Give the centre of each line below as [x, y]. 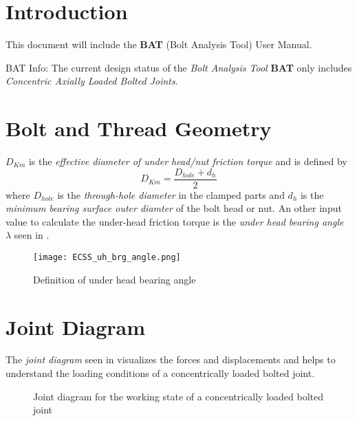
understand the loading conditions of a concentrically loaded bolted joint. [160, 373]
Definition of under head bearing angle [115, 279]
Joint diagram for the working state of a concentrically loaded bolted [178, 396]
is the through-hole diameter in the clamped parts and [171, 194]
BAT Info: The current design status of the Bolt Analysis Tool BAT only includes [179, 67]
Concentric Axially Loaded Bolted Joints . [92, 81]
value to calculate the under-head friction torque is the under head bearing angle [175, 221]
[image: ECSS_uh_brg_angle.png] [107, 258]
